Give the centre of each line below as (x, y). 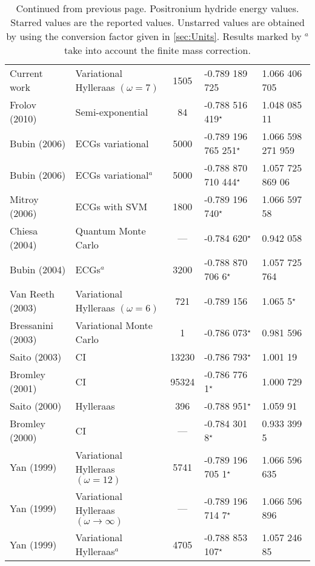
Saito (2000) (36, 406)
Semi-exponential (112, 112)
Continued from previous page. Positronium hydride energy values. (157, 8)
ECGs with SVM (111, 206)
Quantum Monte (111, 231)
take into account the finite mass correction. (157, 50)
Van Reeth (32, 294)
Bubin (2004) (38, 269)
